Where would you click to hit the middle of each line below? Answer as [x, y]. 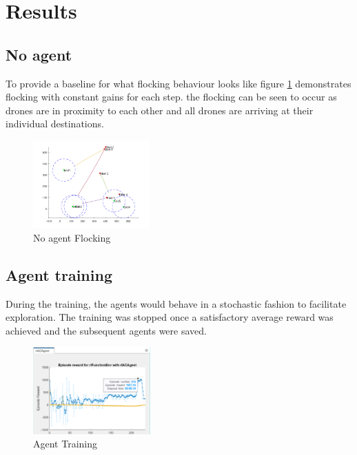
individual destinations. [55, 124]
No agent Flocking [72, 237]
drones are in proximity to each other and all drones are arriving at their [160, 110]
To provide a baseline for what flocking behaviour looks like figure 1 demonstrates [178, 83]
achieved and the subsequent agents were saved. [106, 330]
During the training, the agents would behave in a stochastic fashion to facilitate [176, 303]
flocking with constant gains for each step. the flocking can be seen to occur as [171, 97]
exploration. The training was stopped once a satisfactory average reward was [170, 317]
